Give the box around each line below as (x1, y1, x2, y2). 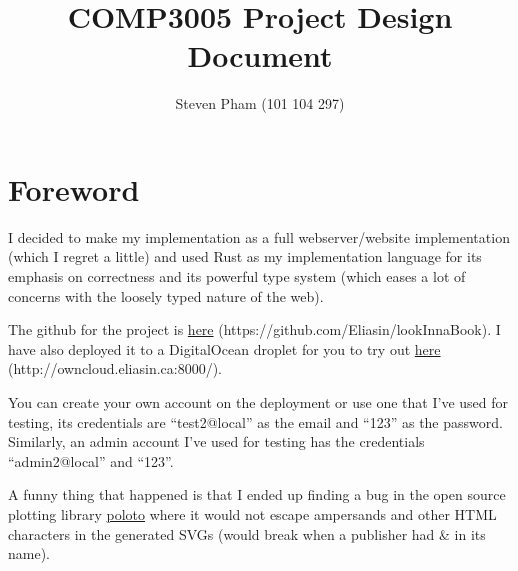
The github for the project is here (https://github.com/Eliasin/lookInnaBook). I (8, 319, 501, 340)
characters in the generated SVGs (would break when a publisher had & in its (8, 523, 486, 544)
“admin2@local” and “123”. (8, 450, 174, 471)
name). (8, 543, 50, 564)
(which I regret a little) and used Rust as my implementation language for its (8, 246, 482, 267)
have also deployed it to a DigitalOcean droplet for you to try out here (8, 338, 441, 359)
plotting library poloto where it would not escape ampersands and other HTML (8, 503, 497, 524)
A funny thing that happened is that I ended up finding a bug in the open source (8, 484, 506, 505)
